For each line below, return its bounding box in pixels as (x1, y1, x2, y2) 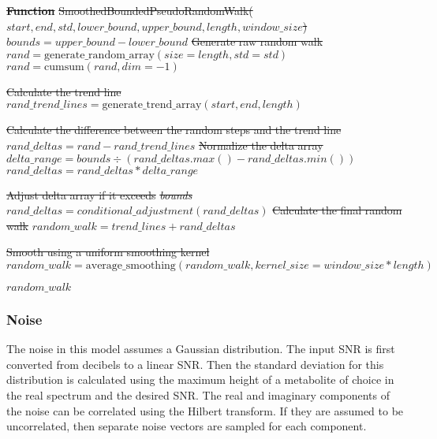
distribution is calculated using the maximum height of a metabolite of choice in (6, 371, 394, 388)
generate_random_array (44, 49, 155, 61)
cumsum (44, 61, 84, 73)
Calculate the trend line (6, 83, 121, 99)
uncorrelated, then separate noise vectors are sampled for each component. (6, 418, 367, 434)
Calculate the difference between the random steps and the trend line (6, 121, 342, 138)
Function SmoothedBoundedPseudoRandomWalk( (6, 2, 253, 18)
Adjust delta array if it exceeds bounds (6, 186, 192, 203)
